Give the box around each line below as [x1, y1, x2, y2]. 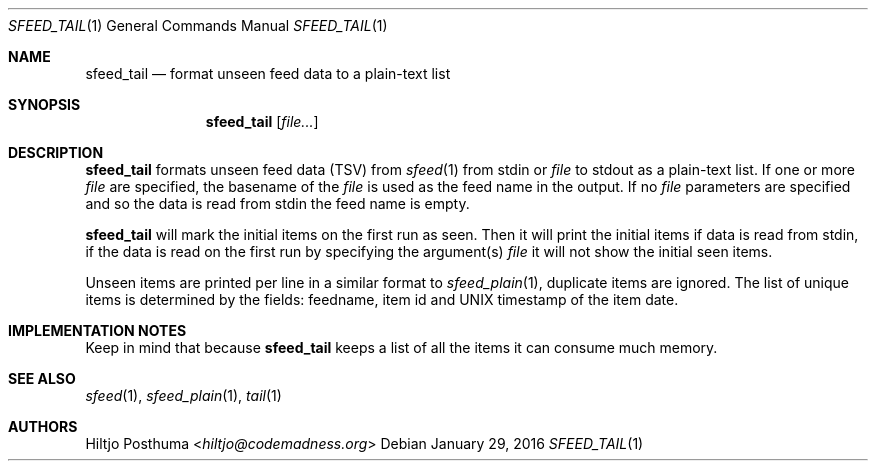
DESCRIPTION [8, 144, 104, 161]
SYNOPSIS [8, 96, 81, 113]
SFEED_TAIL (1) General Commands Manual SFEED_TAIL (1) [8, 17, 388, 34]
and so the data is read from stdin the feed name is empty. [85, 195, 470, 212]
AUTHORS [8, 418, 78, 435]
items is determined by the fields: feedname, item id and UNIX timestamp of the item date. [85, 291, 679, 308]
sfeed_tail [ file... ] [205, 113, 319, 130]
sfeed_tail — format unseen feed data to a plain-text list [85, 65, 451, 82]
